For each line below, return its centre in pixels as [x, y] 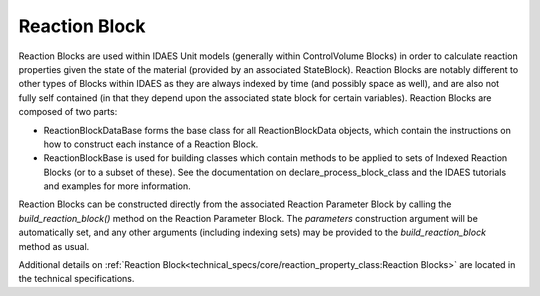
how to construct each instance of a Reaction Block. [151, 144]
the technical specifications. [76, 279]
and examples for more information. [117, 186]
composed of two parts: [68, 112]
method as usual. [54, 246]
